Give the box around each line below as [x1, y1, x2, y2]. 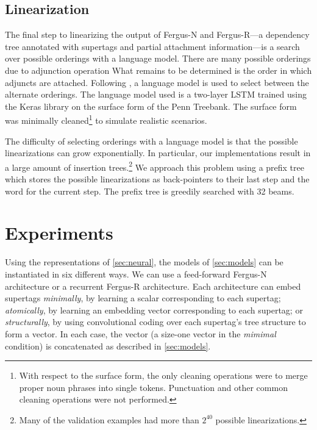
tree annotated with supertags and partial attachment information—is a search [5, 40, 300, 52]
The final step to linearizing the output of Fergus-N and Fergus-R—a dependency [5, 28, 310, 41]
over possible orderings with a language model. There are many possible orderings [5, 52, 311, 65]
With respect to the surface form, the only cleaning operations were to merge [19, 369, 308, 382]
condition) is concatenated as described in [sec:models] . [5, 339, 211, 352]
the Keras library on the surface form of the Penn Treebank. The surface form [5, 99, 297, 112]
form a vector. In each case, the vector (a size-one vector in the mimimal [5, 327, 276, 340]
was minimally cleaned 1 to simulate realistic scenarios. [5, 112, 207, 127]
